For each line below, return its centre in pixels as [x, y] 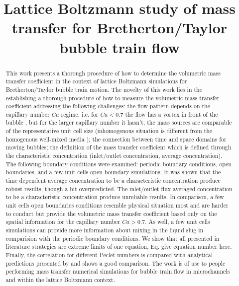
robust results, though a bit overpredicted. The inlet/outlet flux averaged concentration [119, 188]
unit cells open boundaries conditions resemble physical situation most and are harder [117, 205]
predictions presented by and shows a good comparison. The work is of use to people [116, 263]
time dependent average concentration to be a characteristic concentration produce [113, 180]
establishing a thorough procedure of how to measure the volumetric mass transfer [113, 98]
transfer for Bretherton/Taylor [119, 28]
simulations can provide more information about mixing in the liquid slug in [105, 230]
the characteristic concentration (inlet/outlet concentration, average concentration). [114, 156]
